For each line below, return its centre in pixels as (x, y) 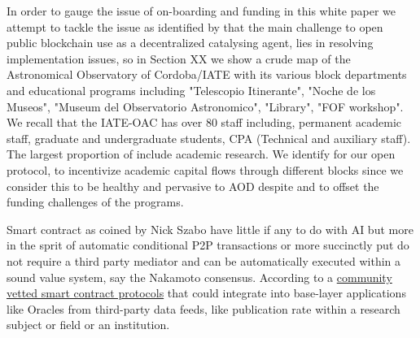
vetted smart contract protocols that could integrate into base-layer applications (206, 293)
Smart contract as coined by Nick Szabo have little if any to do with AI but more (210, 229)
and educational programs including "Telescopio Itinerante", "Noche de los (191, 90)
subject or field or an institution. (88, 325)
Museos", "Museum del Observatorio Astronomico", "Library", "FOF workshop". (205, 106)
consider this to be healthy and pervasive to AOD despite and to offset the (193, 186)
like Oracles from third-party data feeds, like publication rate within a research (203, 308)
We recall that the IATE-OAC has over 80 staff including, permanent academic (204, 122)
